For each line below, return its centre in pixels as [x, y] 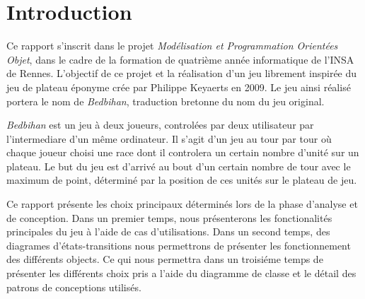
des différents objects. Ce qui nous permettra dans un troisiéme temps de [165, 259]
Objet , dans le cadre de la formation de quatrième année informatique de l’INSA [180, 59]
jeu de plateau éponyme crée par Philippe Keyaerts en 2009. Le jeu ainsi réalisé [179, 87]
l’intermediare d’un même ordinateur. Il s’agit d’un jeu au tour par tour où [169, 138]
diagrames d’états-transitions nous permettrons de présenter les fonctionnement [179, 245]
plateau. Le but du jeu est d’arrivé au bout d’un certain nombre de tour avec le [179, 166]
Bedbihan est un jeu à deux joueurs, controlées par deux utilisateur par [160, 125]
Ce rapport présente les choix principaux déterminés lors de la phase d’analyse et [182, 204]
